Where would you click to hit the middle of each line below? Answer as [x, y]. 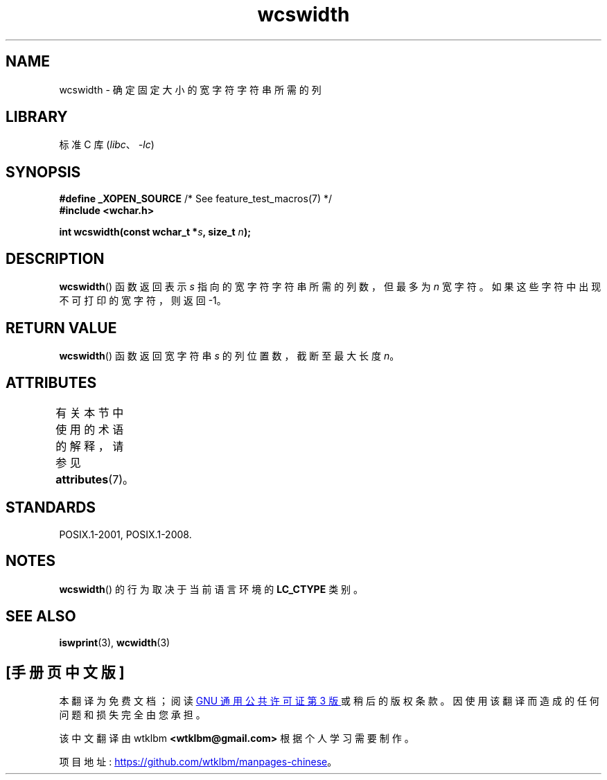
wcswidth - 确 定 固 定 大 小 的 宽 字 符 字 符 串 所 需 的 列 [190, 89]
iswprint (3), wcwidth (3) [115, 643]
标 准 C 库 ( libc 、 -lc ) [107, 145]
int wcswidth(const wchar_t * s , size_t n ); [155, 232]
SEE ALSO [41, 616]
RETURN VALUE [61, 328]
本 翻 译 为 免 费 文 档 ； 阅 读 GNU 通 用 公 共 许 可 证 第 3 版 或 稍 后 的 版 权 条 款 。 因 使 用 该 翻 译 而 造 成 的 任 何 [329, 701]
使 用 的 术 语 [90, 429]
